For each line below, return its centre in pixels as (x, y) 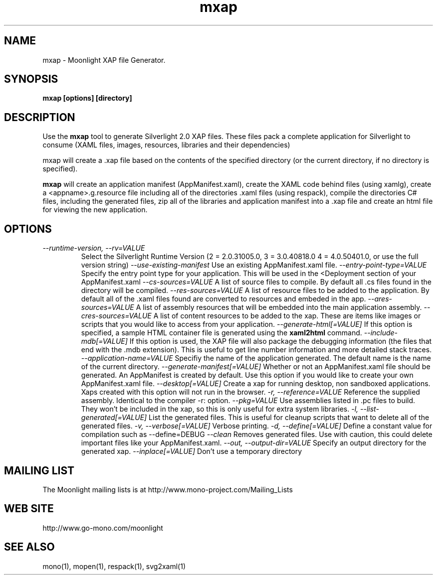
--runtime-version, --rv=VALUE (94, 248)
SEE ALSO (29, 547)
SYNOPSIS (31, 79)
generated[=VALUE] (114, 418)
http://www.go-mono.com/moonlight (103, 528)
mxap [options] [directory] (87, 98)
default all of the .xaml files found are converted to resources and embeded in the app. (223, 299)
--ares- (380, 299)
